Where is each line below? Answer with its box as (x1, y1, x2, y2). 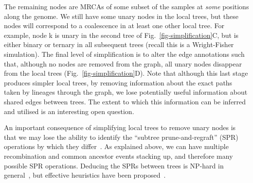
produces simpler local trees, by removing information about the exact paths (4, 77, 233, 87)
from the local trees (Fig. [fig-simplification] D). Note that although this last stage (4, 68, 248, 78)
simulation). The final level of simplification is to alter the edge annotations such (4, 49, 245, 59)
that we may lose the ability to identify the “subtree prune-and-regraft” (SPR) (4, 132, 238, 142)
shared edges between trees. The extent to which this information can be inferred (4, 96, 246, 106)
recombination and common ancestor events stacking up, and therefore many (4, 150, 233, 161)
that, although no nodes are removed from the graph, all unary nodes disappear (4, 58, 242, 68)
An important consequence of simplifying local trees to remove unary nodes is (4, 122, 236, 133)
